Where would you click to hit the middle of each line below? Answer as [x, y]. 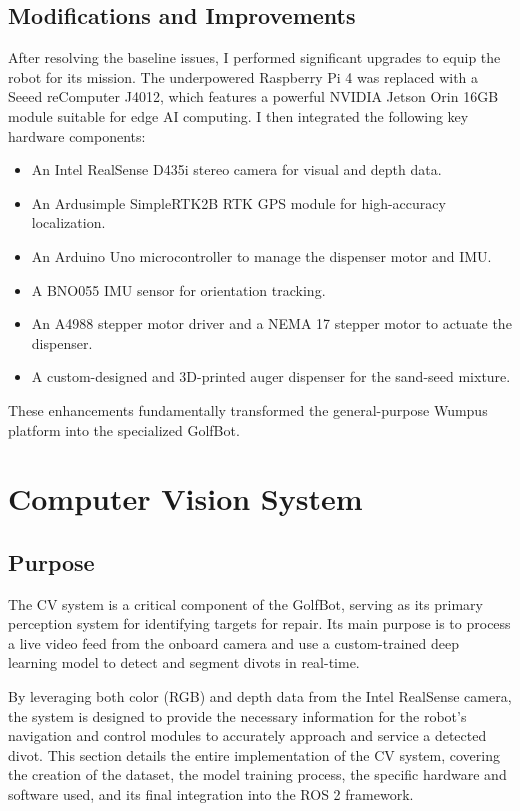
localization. [68, 222]
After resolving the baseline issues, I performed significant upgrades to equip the [254, 57]
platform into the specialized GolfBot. [124, 429]
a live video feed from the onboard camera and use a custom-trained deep [234, 642]
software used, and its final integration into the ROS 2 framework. [211, 794]
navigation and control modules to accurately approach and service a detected [247, 735]
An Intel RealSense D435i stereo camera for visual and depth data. [236, 169]
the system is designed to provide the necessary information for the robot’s [237, 715]
